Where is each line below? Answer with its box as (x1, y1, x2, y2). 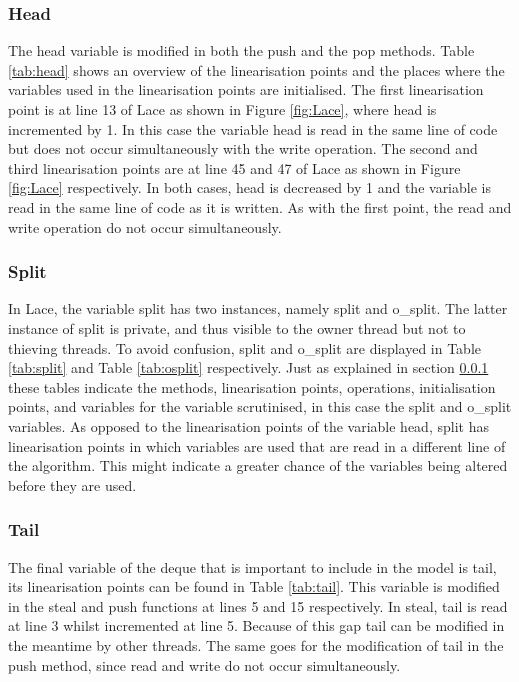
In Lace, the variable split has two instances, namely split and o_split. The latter (8, 298, 508, 319)
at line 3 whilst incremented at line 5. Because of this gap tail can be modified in (8, 615, 505, 636)
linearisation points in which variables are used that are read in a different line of (8, 435, 506, 456)
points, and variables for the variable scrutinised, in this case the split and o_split (8, 396, 512, 417)
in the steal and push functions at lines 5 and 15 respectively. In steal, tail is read (8, 595, 508, 616)
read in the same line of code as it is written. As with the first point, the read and (8, 196, 512, 217)
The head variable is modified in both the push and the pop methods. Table (8, 40, 475, 61)
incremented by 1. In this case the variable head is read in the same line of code (8, 118, 498, 139)
